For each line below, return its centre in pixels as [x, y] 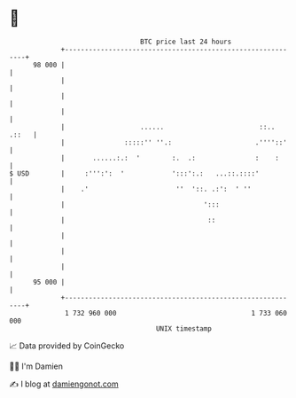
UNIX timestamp [184, 328]
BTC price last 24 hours [186, 42]
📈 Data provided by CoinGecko [67, 346]
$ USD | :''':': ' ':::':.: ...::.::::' [134, 173]
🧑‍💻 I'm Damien [36, 366]
